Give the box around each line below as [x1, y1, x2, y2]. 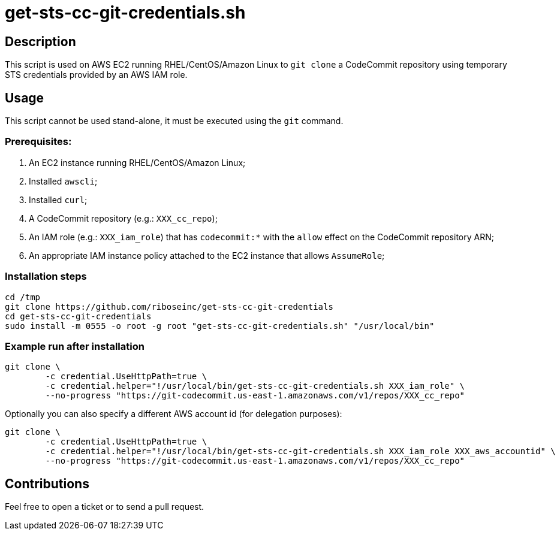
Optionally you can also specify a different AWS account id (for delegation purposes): [5, 409, 342, 419]
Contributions [5, 476, 89, 491]
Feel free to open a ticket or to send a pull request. [5, 501, 204, 512]
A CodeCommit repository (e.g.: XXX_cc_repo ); [29, 213, 218, 223]
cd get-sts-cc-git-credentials [5, 311, 152, 321]
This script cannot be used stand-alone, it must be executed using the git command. [5, 116, 344, 126]
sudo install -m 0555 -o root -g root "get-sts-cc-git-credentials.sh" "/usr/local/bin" [5, 321, 435, 331]
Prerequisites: [5, 135, 72, 148]
